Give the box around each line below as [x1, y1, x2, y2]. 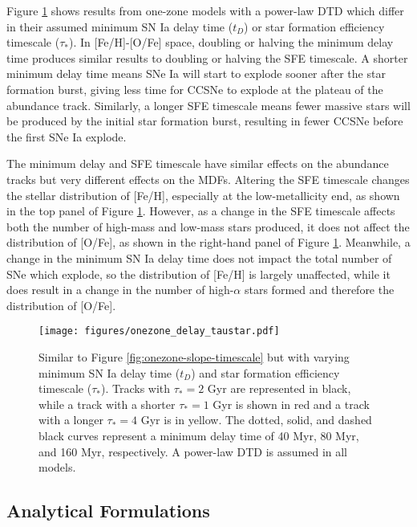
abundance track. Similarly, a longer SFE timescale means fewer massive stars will [6, 96, 411, 113]
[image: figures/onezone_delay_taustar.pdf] [38, 325, 280, 337]
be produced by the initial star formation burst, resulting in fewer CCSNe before [6, 112, 403, 129]
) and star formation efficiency [191, 364, 340, 381]
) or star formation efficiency [244, 18, 385, 35]
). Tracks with [100, 380, 171, 397]
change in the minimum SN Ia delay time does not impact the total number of [6, 249, 392, 266]
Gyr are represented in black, [207, 380, 351, 397]
